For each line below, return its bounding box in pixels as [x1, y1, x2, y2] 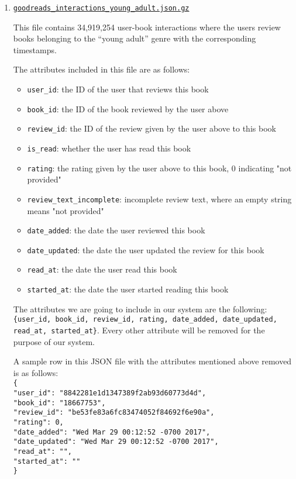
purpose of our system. [13, 335, 95, 347]
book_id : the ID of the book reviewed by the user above [27, 102, 229, 115]
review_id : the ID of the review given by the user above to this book [27, 122, 276, 135]
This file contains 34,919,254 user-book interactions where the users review [13, 20, 281, 33]
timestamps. [13, 43, 57, 56]
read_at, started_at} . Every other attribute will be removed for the [13, 324, 265, 336]
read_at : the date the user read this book [27, 263, 177, 275]
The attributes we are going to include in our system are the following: [13, 302, 267, 315]
